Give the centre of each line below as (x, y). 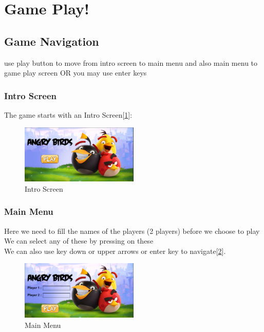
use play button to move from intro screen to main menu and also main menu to (131, 62)
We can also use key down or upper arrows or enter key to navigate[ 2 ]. (115, 251)
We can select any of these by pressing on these (79, 241)
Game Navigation (52, 41)
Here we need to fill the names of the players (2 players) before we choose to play (132, 230)
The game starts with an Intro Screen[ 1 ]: (68, 114)
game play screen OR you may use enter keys (76, 73)
